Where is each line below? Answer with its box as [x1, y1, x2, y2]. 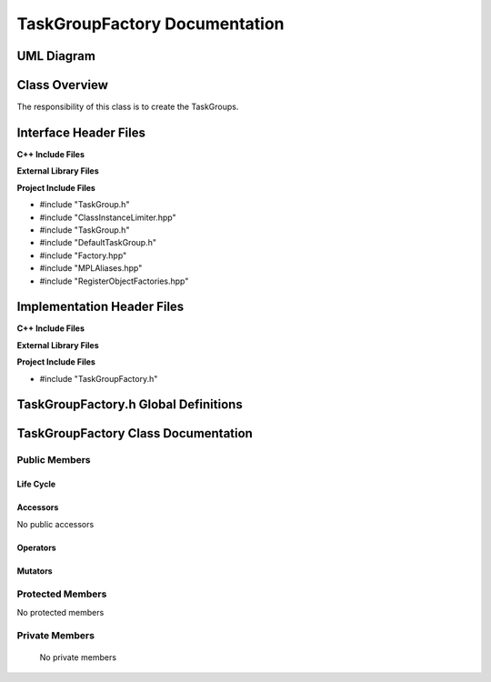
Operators [16, 542, 56, 553]
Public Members [16, 454, 91, 466]
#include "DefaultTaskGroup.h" [39, 237, 156, 248]
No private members [39, 651, 117, 663]
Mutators [16, 565, 54, 577]
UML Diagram [16, 48, 95, 64]
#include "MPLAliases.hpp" [39, 263, 143, 274]
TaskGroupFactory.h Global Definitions [16, 396, 243, 413]
